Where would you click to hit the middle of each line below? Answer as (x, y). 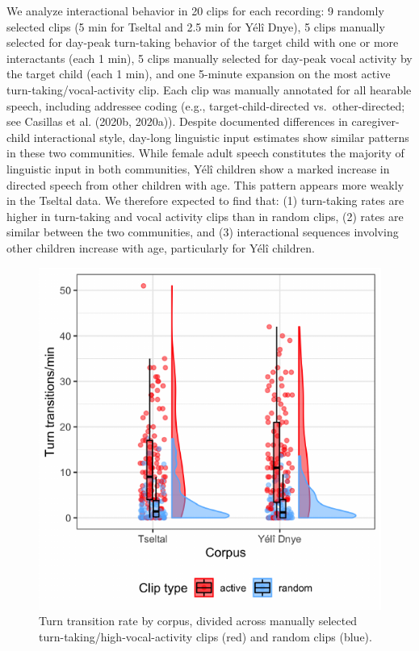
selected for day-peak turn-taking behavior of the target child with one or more (203, 42)
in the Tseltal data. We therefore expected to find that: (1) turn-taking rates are (205, 200)
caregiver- (375, 121)
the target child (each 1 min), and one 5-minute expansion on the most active (199, 74)
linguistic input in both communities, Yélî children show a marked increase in (198, 168)
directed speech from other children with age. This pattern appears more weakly (205, 184)
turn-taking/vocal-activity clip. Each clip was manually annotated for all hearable (209, 89)
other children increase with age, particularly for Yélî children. (161, 247)
